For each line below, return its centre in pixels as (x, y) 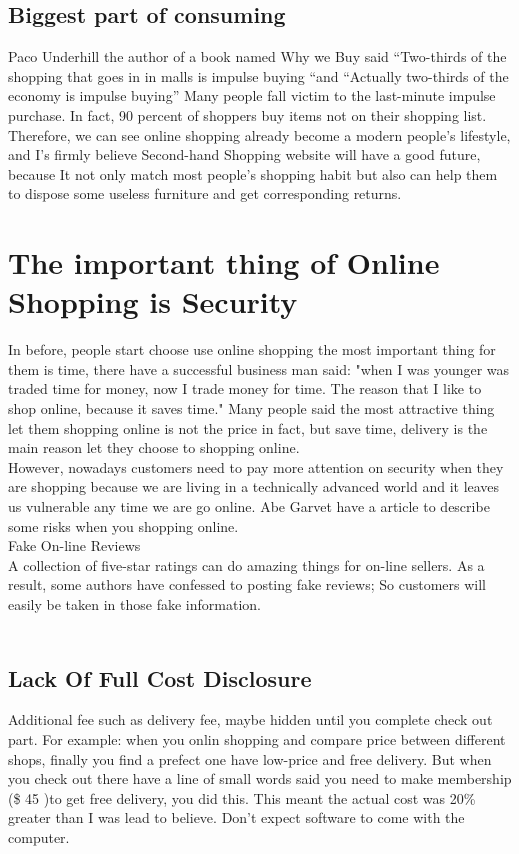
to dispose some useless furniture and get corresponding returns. (205, 193)
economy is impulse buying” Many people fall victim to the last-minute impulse (252, 95)
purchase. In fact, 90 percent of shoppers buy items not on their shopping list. (247, 114)
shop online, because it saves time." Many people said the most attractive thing (251, 408)
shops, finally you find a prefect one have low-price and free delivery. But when (250, 758)
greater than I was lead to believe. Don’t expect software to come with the (236, 817)
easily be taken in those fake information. (134, 603)
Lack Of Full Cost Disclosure (160, 677)
